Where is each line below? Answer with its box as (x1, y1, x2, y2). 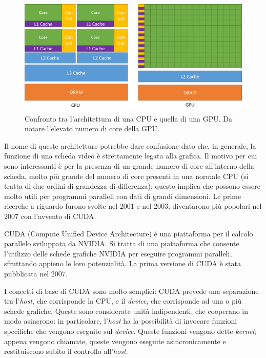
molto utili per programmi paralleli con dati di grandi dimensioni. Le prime (4, 190, 241, 201)
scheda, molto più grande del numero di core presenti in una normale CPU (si (4, 170, 249, 181)
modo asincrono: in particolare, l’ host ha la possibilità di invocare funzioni (4, 315, 237, 326)
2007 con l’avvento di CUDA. (4, 211, 96, 222)
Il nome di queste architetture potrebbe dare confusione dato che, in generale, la (4, 140, 256, 151)
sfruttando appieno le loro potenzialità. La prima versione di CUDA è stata (4, 258, 241, 269)
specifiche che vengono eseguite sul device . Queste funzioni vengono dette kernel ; (4, 325, 256, 336)
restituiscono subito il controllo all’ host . (4, 346, 128, 356)
